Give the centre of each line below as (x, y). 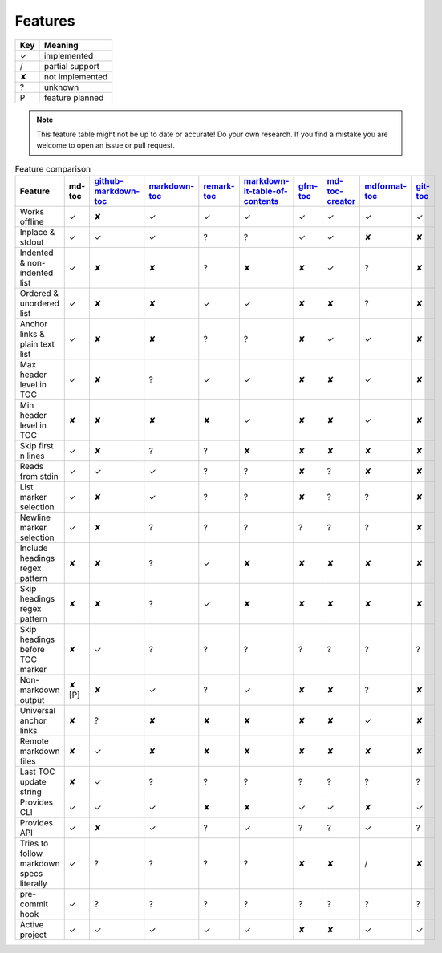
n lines (32, 456)
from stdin (39, 476)
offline (32, 222)
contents (261, 201)
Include (34, 548)
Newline (35, 517)
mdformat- (386, 186)
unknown (61, 87)
